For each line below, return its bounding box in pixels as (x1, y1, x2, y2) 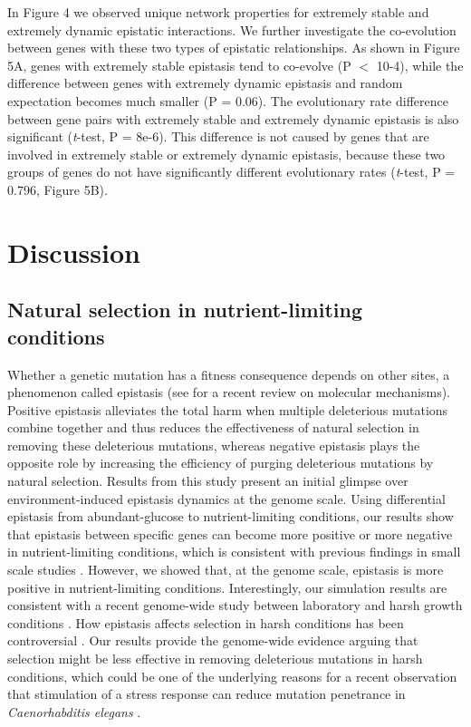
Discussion (7, 233, 140, 270)
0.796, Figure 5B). (7, 179, 108, 199)
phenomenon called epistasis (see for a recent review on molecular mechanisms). (7, 383, 451, 402)
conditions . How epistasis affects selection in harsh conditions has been (7, 613, 404, 632)
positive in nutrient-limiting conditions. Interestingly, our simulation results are (7, 577, 447, 596)
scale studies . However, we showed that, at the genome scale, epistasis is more (7, 560, 444, 579)
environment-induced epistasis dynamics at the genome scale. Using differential (7, 489, 446, 508)
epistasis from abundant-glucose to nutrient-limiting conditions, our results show (7, 507, 454, 526)
